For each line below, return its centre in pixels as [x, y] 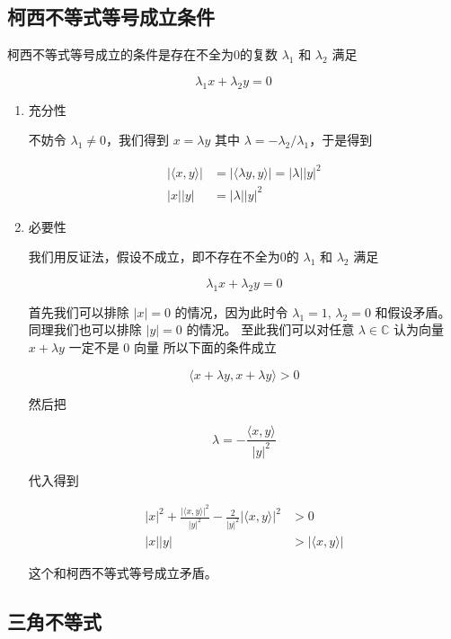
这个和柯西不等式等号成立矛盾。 [123, 573]
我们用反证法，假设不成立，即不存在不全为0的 [164, 257]
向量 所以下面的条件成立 [205, 347]
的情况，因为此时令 [231, 311]
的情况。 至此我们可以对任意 [270, 329]
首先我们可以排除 [79, 311]
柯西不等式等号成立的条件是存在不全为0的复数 [142, 54]
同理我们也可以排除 [85, 329]
